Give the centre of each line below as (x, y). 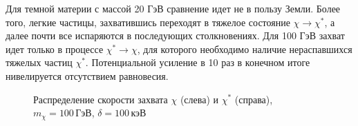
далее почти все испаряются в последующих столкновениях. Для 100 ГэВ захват (175, 35)
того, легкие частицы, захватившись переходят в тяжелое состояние (148, 22)
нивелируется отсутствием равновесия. (87, 75)
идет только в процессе (55, 49)
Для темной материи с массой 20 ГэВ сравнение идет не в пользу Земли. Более (173, 8)
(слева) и (199, 99)
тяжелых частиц (39, 62)
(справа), (254, 99)
